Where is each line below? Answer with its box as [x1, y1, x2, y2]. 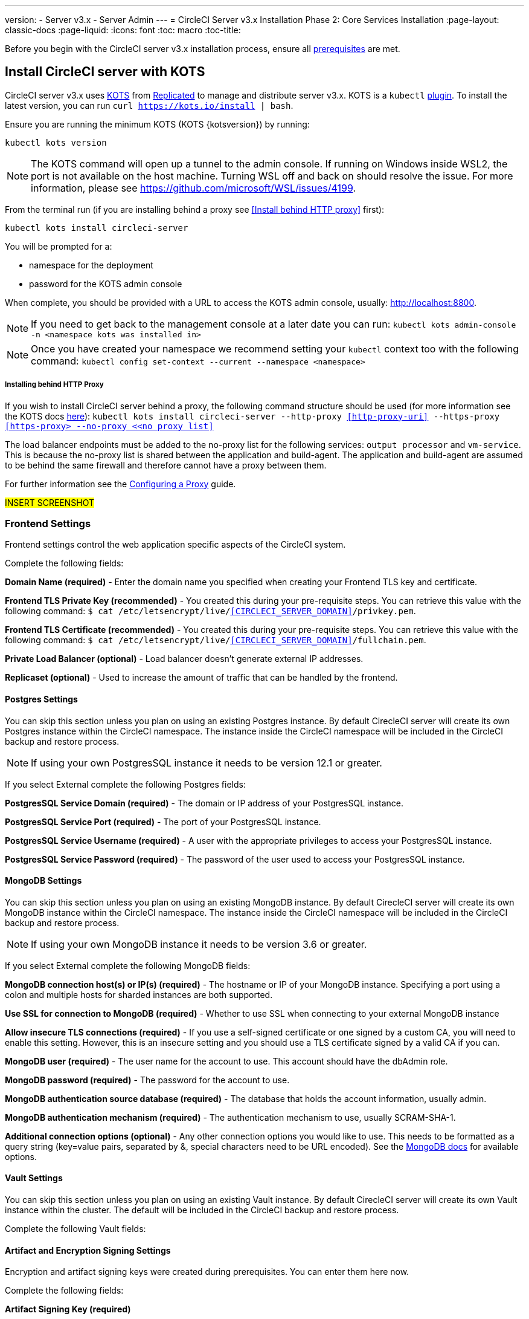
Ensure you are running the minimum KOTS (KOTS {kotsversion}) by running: [5, 118, 310, 129]
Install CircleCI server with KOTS [5, 64, 205, 80]
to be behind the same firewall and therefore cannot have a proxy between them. [5, 459, 327, 470]
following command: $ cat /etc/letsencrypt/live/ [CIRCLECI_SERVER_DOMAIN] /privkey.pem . [5, 606, 416, 617]
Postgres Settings [5, 693, 78, 704]
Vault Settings [5, 1173, 63, 1184]
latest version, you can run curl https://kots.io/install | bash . [5, 100, 293, 111]
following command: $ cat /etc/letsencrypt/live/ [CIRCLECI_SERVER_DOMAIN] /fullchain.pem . [5, 635, 426, 646]
